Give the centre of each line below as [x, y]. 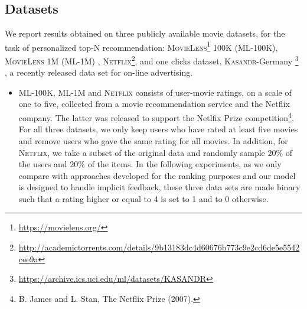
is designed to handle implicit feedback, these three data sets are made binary [159, 187]
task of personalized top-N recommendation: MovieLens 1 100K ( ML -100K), [141, 46]
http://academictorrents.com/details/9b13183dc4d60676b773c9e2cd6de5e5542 [159, 247]
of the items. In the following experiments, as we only [184, 164]
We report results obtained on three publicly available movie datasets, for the [145, 33]
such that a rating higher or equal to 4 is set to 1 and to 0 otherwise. [143, 198]
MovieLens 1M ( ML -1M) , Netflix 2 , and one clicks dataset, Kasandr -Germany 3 [152, 60]
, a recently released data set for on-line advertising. [99, 72]
